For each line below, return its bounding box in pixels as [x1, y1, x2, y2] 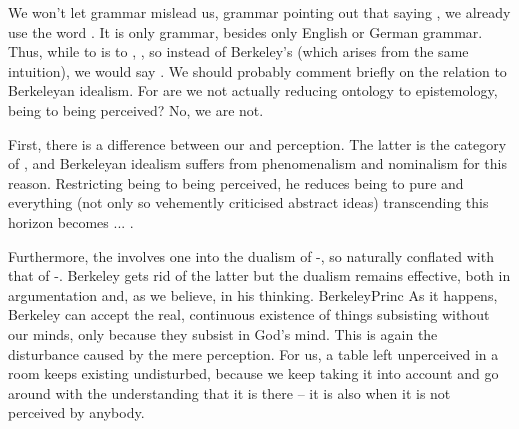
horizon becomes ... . [8, 211, 134, 232]
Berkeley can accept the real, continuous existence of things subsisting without [8, 304, 490, 325]
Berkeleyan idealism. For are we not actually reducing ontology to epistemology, [8, 80, 498, 101]
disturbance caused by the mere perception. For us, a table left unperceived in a [8, 343, 499, 364]
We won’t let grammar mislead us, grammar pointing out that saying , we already [8, 2, 511, 22]
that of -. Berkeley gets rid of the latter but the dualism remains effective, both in [8, 265, 511, 286]
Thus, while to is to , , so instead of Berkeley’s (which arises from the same [8, 41, 469, 62]
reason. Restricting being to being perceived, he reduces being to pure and [8, 172, 464, 193]
